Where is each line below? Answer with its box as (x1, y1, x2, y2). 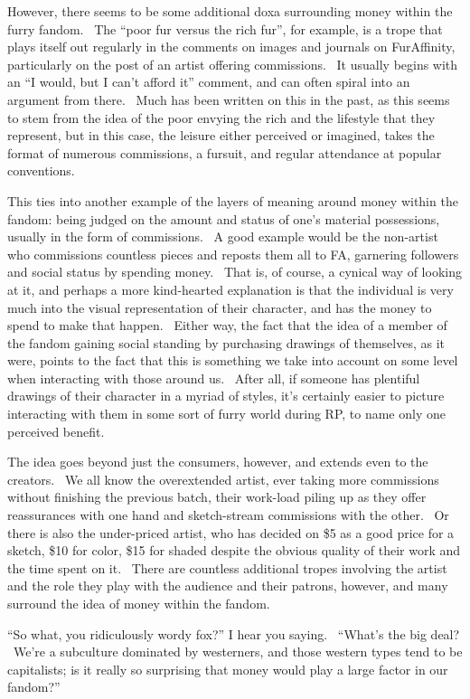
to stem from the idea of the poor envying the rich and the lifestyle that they (7, 108, 436, 127)
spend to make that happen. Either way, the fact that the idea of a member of (7, 316, 447, 335)
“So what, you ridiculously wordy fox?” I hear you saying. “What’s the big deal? (7, 624, 460, 643)
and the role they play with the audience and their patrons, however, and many (7, 576, 448, 595)
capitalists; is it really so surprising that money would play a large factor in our (7, 659, 448, 678)
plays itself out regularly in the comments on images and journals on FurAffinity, (7, 37, 456, 56)
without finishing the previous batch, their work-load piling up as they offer (7, 487, 427, 506)
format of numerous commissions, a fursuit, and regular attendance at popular (7, 143, 442, 162)
